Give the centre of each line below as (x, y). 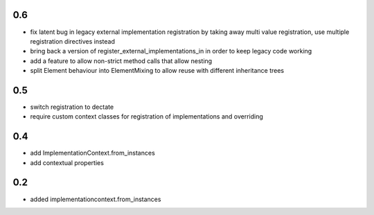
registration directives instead (73, 41)
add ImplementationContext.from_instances (92, 153)
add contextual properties (67, 162)
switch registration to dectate (72, 107)
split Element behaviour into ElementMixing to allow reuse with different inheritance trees (157, 71)
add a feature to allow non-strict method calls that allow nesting (121, 61)
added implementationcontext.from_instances (96, 199)
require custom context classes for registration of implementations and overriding (146, 117)
